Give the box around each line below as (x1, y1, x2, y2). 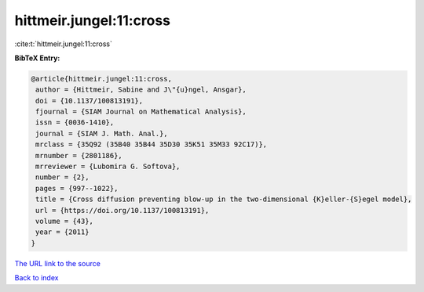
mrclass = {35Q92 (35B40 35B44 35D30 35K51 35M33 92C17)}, (35, 140, 268, 149)
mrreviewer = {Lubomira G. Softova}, (35, 162, 181, 171)
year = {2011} (35, 228, 90, 236)
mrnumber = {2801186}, (35, 151, 123, 160)
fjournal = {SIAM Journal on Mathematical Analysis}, (35, 107, 247, 117)
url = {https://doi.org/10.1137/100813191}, (35, 206, 210, 214)
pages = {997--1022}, (35, 184, 119, 193)
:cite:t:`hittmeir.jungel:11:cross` (14, 39, 113, 49)
